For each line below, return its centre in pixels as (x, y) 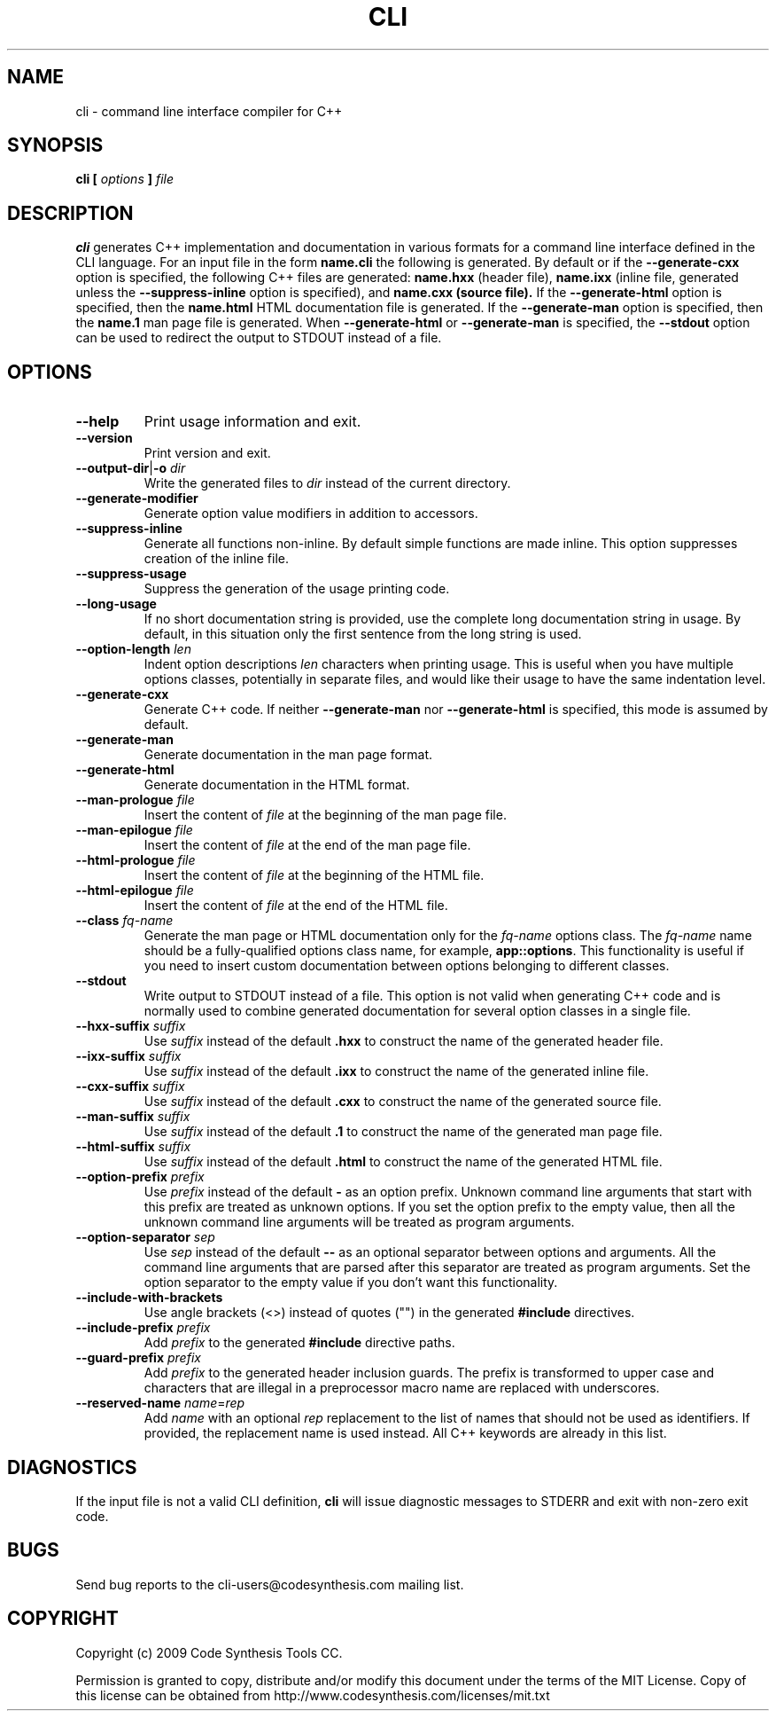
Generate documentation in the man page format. (288, 755)
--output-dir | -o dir (131, 468)
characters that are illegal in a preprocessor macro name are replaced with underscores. (402, 1388)
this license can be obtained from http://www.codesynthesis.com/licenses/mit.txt (313, 1695)
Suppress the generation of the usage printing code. (297, 589)
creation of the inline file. (217, 559)
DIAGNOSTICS (72, 1467)
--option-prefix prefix (140, 1177)
